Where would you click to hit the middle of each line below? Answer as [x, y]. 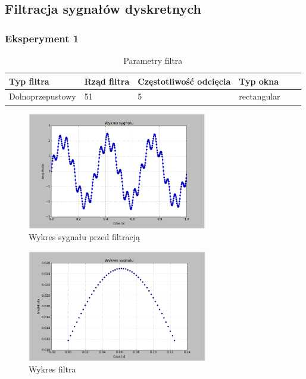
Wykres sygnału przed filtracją [84, 237]
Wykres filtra [52, 369]
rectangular [260, 96]
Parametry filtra [153, 60]
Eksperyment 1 [42, 38]
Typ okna [259, 81]
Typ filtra [29, 81]
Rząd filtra [107, 81]
